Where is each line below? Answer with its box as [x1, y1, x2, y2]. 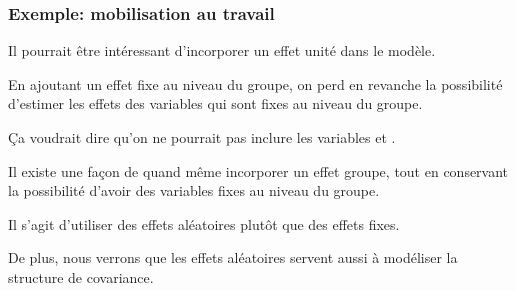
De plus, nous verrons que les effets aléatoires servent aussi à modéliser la [8, 247, 458, 268]
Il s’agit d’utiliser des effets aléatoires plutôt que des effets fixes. [8, 213, 400, 234]
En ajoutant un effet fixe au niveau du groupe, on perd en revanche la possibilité [8, 73, 503, 94]
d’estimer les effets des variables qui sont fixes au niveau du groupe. [8, 93, 423, 114]
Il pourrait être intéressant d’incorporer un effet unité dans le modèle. [8, 40, 436, 61]
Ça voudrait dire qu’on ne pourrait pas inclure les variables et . [8, 127, 396, 147]
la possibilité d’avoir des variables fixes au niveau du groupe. [8, 180, 380, 201]
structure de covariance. [8, 266, 154, 287]
